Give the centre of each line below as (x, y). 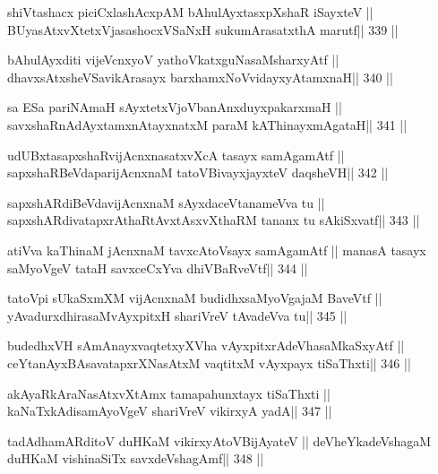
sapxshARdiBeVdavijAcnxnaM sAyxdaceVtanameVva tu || (166, 202)
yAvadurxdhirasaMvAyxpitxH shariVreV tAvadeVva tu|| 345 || (177, 315)
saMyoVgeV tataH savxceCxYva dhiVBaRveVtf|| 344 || (158, 267)
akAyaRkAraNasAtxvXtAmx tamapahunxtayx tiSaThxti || (169, 393)
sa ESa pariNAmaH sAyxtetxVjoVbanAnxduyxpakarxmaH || (175, 107)
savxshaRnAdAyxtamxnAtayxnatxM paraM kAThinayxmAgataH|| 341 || (207, 124)
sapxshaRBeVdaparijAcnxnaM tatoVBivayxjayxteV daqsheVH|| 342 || (198, 172)
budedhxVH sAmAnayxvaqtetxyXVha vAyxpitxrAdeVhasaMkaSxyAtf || (206, 345)
